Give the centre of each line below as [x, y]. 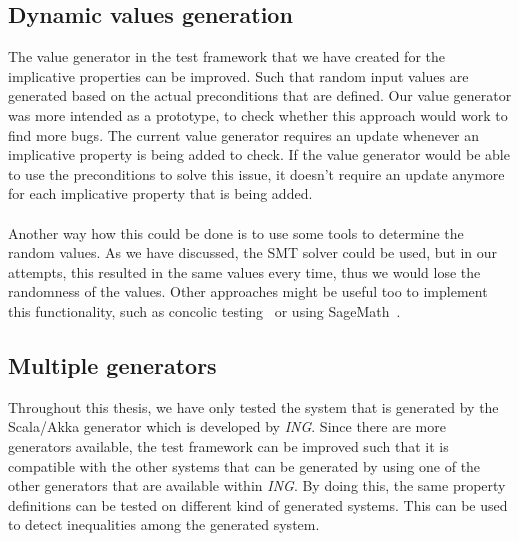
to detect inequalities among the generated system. [164, 524]
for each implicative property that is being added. [160, 193]
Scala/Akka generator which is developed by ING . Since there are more [227, 426]
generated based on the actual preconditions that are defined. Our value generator [260, 95]
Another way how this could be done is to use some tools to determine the [236, 232]
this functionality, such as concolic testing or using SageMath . [204, 310]
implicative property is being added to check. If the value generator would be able [259, 154]
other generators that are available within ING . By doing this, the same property [257, 485]
